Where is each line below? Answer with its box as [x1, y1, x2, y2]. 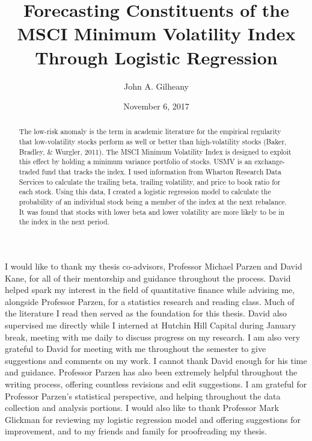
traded [19, 167, 40, 177]
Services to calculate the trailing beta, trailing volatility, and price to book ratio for [19, 176, 281, 187]
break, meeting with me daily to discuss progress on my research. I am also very [5, 330, 301, 343]
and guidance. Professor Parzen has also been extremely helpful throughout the [5, 366, 298, 378]
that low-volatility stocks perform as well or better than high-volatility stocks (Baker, [19, 137, 287, 147]
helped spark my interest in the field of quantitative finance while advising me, [5, 283, 295, 296]
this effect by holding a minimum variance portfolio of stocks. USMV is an [19, 156, 252, 167]
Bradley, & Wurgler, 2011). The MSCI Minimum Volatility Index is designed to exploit [19, 146, 292, 156]
